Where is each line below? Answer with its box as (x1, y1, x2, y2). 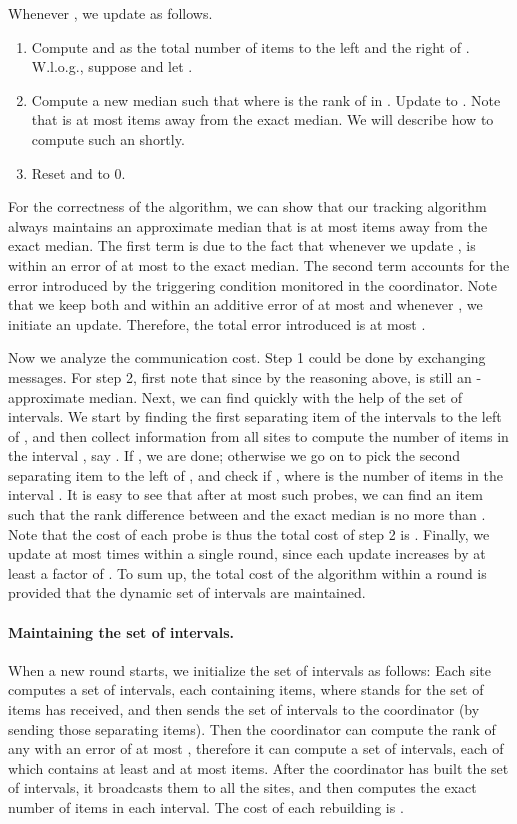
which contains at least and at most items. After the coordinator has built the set (8, 757, 509, 778)
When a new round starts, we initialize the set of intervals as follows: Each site (8, 659, 492, 680)
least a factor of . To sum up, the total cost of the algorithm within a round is (8, 562, 487, 583)
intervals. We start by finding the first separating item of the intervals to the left (8, 406, 502, 427)
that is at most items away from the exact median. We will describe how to (31, 109, 494, 130)
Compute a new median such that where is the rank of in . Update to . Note (31, 89, 501, 110)
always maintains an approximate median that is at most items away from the (8, 215, 488, 236)
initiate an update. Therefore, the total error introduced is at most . (8, 313, 426, 334)
